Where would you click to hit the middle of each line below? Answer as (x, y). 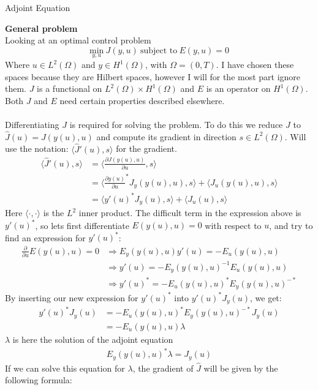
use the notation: (37, 148)
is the (54, 213)
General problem (41, 28)
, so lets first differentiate (82, 225)
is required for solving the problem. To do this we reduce (176, 124)
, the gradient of (163, 368)
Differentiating (32, 124)
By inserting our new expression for (72, 297)
